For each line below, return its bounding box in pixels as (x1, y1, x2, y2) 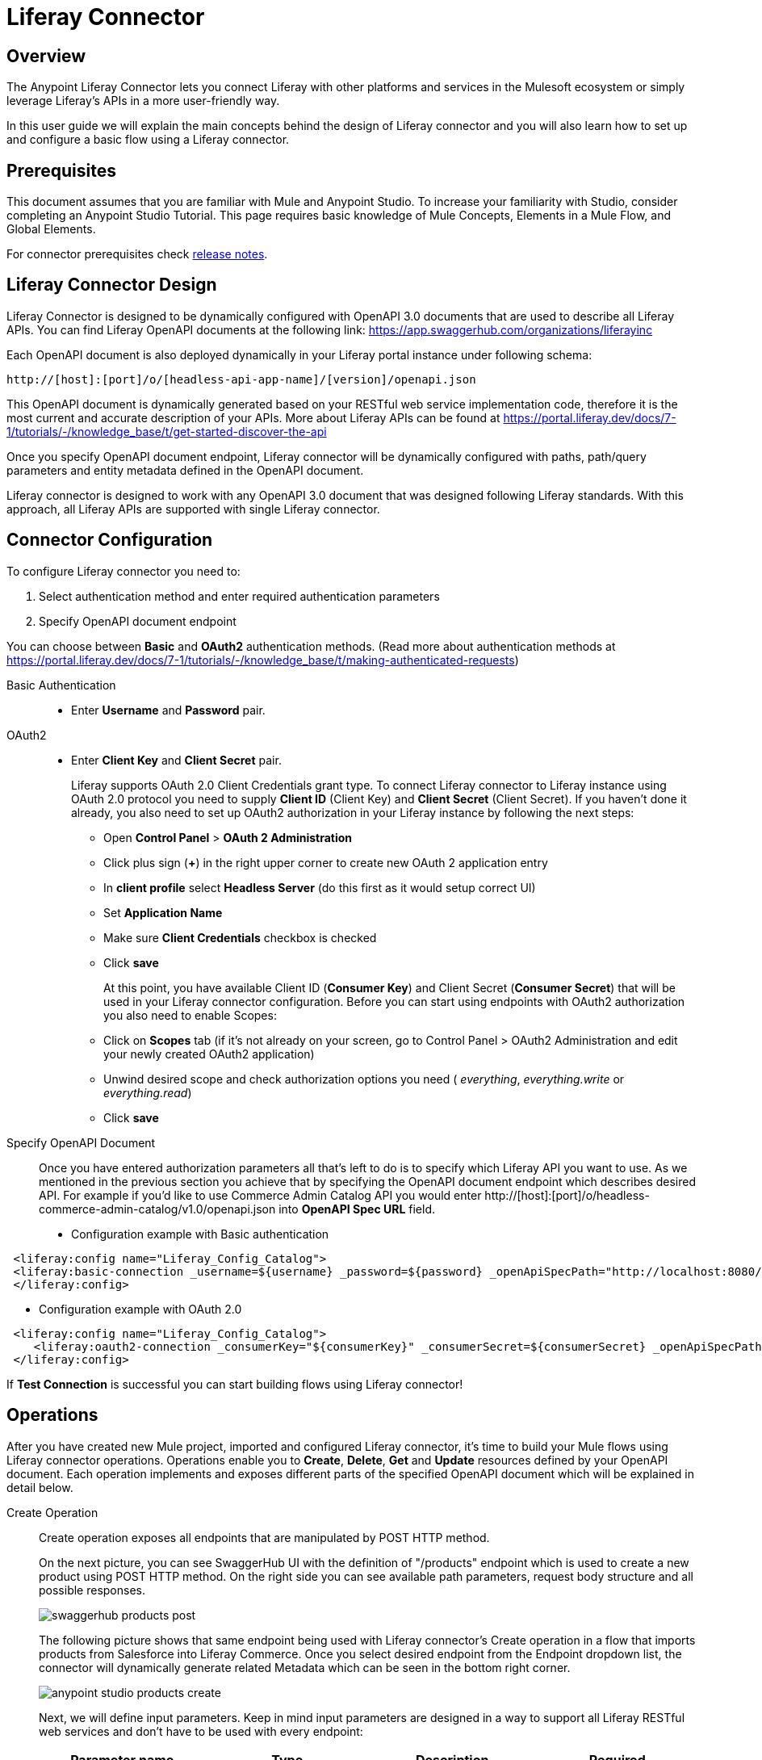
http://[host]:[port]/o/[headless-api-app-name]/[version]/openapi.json (6, 372, 476, 386)
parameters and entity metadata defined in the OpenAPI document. (6, 463, 364, 477)
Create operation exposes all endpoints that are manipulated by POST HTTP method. (39, 1530, 490, 1544)
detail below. (6, 1480, 73, 1494)
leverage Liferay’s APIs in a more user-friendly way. (6, 94, 280, 108)
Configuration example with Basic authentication (71, 1226, 329, 1241)
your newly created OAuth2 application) (103, 1046, 315, 1061)
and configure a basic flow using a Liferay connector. (6, 132, 290, 147)
